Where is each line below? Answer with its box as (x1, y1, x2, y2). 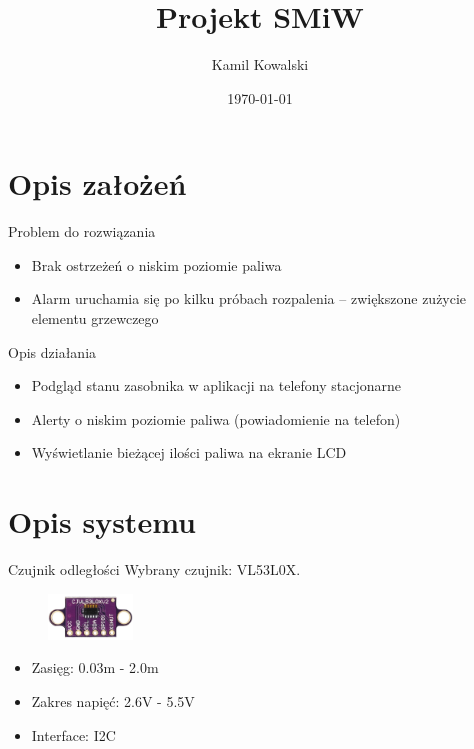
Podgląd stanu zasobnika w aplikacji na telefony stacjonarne (31, 375, 401, 396)
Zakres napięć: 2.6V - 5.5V (31, 691, 195, 712)
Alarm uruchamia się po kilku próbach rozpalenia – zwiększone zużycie (31, 288, 467, 309)
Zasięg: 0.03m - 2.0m (31, 657, 159, 678)
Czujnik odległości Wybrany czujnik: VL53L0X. (8, 559, 301, 580)
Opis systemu (8, 501, 196, 542)
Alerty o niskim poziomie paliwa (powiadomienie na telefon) (31, 408, 401, 429)
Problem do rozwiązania (8, 221, 156, 242)
